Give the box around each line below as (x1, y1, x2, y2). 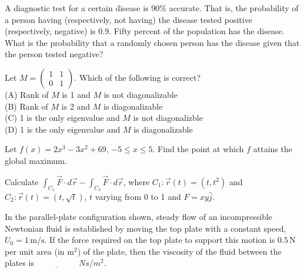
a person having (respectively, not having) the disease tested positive (5, 13, 252, 25)
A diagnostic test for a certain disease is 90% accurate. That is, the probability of (5, 2, 299, 14)
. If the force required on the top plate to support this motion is (44, 233, 275, 246)
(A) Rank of (5, 88, 49, 100)
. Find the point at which (152, 143, 244, 155)
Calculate (5, 175, 39, 188)
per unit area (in (5, 245, 65, 257)
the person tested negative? (5, 48, 103, 60)
